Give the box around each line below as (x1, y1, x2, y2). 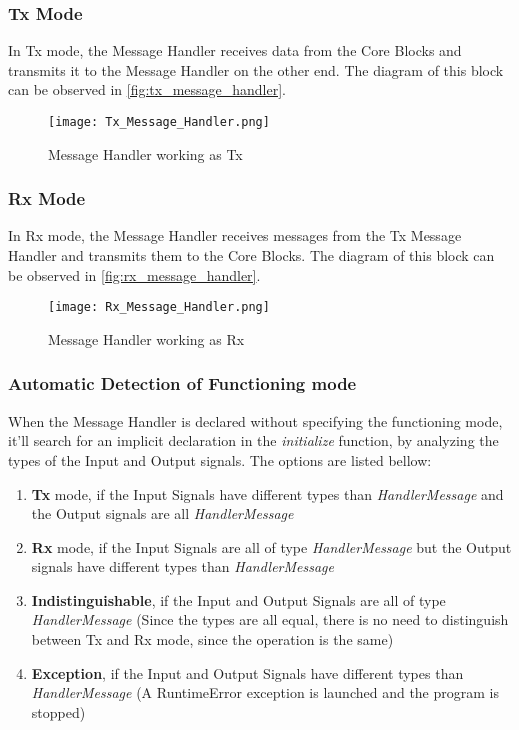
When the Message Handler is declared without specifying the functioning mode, (8, 410, 503, 431)
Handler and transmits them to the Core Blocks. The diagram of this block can (8, 245, 495, 266)
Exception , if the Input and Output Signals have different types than (31, 662, 464, 683)
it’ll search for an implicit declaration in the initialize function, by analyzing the (8, 430, 499, 451)
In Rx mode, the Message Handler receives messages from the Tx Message (8, 225, 462, 246)
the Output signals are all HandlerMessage (31, 503, 294, 524)
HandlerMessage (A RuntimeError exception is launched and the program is (31, 682, 499, 703)
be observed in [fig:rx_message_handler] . (8, 264, 261, 285)
